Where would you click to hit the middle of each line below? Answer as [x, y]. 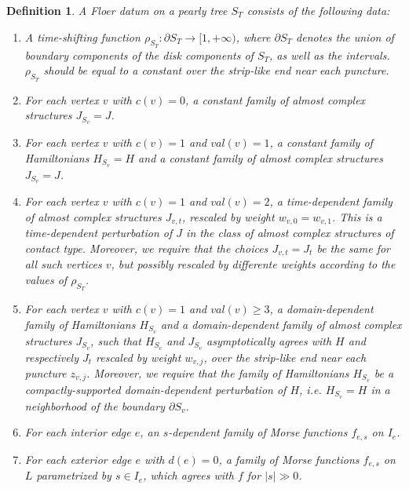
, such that [116, 340]
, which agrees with [188, 475]
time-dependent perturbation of [99, 233]
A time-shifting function [82, 36]
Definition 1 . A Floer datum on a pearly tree [117, 10]
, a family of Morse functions [289, 459]
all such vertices [63, 264]
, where [253, 36]
